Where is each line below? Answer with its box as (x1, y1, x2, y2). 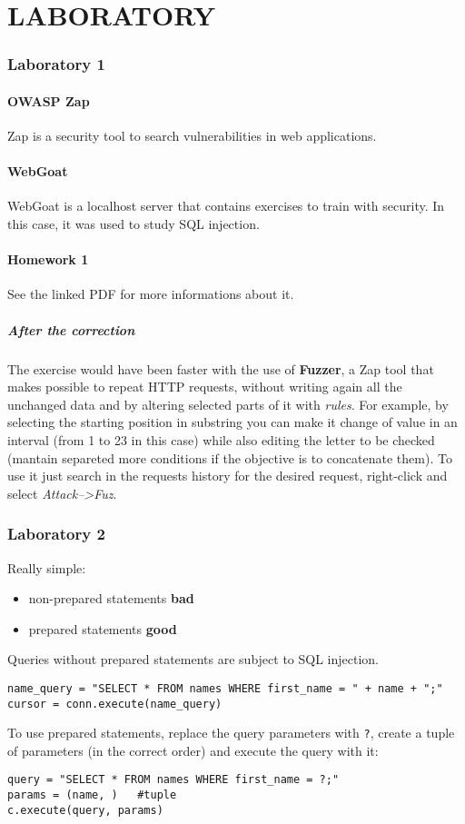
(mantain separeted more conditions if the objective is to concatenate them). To (7, 448, 452, 467)
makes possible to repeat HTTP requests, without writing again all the (7, 377, 402, 396)
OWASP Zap (7, 91, 90, 110)
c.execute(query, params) (7, 803, 163, 817)
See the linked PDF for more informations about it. (7, 284, 294, 303)
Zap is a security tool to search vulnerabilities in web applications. (7, 126, 377, 145)
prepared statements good (28, 619, 177, 638)
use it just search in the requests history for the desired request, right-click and (7, 466, 448, 485)
